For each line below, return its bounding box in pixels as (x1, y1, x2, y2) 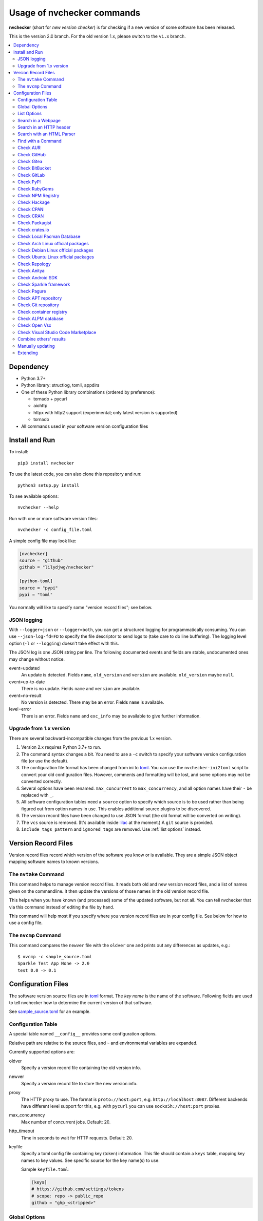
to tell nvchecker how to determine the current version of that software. (9, 999, 153, 1006)
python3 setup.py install (18, 483, 80, 488)
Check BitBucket (18, 165, 51, 171)
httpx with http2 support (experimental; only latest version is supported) (33, 409, 178, 415)
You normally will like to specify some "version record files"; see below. (9, 604, 152, 610)
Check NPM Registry (18, 192, 59, 198)
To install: (9, 449, 29, 455)
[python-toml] (19, 578, 53, 584)
